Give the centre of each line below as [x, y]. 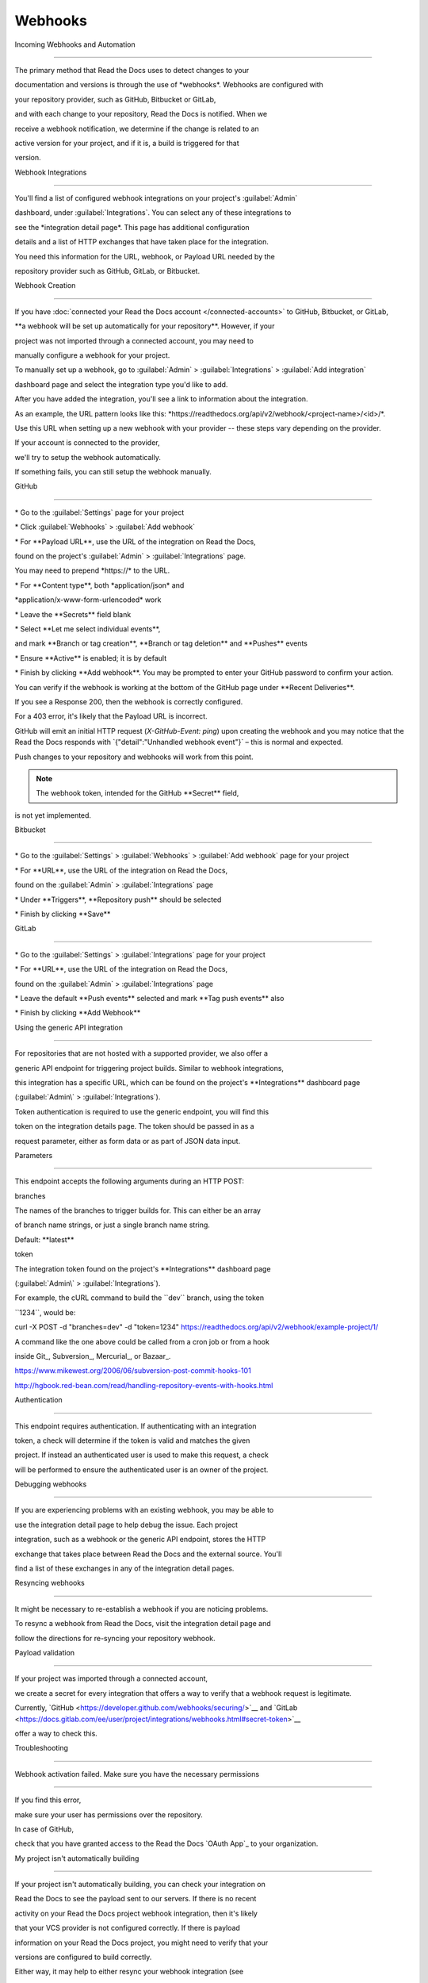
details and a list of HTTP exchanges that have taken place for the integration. [142, 242]
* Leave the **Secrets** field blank [73, 614]
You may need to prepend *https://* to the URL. [92, 570]
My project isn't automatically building [77, 1858]
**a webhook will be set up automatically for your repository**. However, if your [145, 326]
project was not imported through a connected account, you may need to [134, 340]
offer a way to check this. [56, 1733]
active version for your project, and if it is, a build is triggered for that [127, 143]
